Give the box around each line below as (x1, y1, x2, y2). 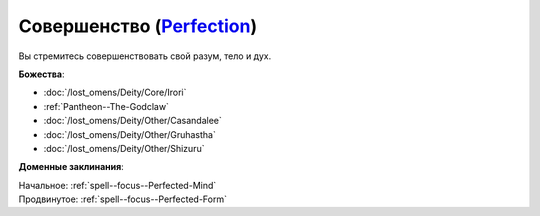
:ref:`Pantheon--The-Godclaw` (43, 100, 170, 112)
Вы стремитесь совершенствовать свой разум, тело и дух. (18, 50, 272, 62)
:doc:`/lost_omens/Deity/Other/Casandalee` (43, 115, 222, 127)
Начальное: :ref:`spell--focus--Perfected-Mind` (18, 179, 217, 191)
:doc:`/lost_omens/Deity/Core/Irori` (43, 86, 187, 99)
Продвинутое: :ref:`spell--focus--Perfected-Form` (18, 193, 227, 205)
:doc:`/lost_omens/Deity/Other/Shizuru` (43, 142, 205, 154)
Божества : (18, 68, 65, 80)
